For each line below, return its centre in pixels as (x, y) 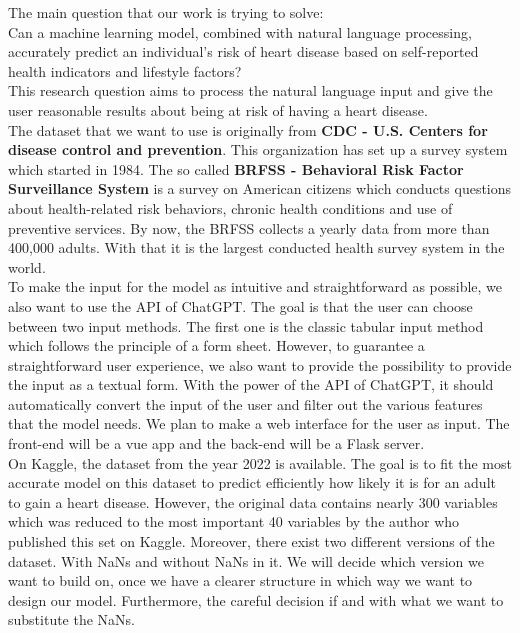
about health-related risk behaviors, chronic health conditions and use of (230, 207)
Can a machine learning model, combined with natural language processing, (240, 31)
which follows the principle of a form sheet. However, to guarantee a (216, 345)
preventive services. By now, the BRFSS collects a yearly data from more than (249, 227)
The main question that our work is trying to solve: (166, 12)
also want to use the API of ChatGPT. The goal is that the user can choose (240, 305)
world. (27, 266)
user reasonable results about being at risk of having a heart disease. (218, 109)
